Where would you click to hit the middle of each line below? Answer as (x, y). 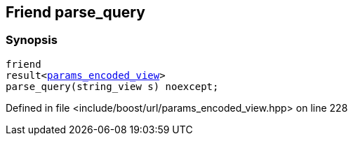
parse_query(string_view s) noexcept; (112, 86)
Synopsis (32, 40)
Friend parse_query (75, 12)
